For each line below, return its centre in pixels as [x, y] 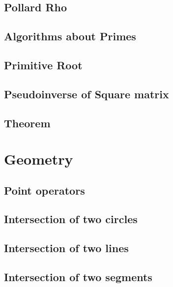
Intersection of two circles [71, 219]
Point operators [44, 190]
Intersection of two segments [78, 277]
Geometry [39, 159]
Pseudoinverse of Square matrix [86, 94]
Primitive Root [43, 65]
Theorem [27, 123]
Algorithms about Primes [70, 36]
